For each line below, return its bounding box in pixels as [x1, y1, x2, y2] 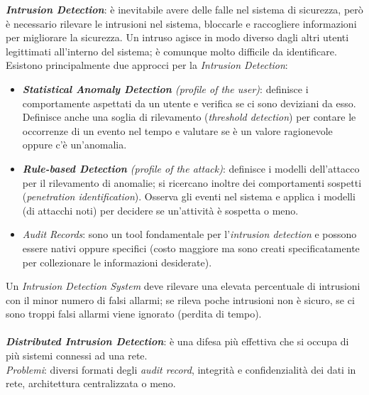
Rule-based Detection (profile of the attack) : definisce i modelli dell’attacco [22, 161, 360, 175]
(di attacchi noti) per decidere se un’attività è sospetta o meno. [22, 202, 299, 217]
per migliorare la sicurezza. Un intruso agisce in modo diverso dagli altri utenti [6, 30, 349, 45]
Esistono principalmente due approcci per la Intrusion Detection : [6, 58, 288, 72]
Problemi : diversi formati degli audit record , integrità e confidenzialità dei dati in [6, 362, 356, 377]
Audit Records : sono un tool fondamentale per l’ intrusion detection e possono [22, 227, 357, 242]
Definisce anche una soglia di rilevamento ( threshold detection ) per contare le [22, 109, 356, 124]
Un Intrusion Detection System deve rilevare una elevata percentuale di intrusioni [6, 278, 360, 293]
